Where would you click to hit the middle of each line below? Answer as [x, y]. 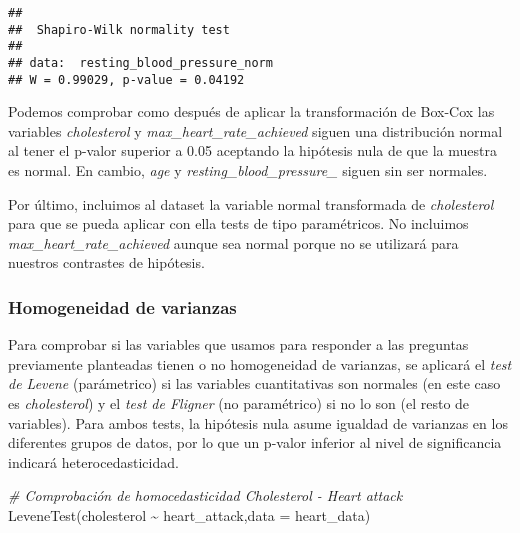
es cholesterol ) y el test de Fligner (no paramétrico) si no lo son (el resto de [239, 403]
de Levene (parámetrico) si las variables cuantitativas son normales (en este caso [254, 383]
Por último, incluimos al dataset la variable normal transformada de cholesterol [251, 203]
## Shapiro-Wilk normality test [119, 29]
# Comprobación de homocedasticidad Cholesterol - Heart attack [205, 495]
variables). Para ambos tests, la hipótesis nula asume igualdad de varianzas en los [258, 422]
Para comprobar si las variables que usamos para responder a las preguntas [238, 344]
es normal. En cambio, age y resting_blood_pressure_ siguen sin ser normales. [248, 170]
